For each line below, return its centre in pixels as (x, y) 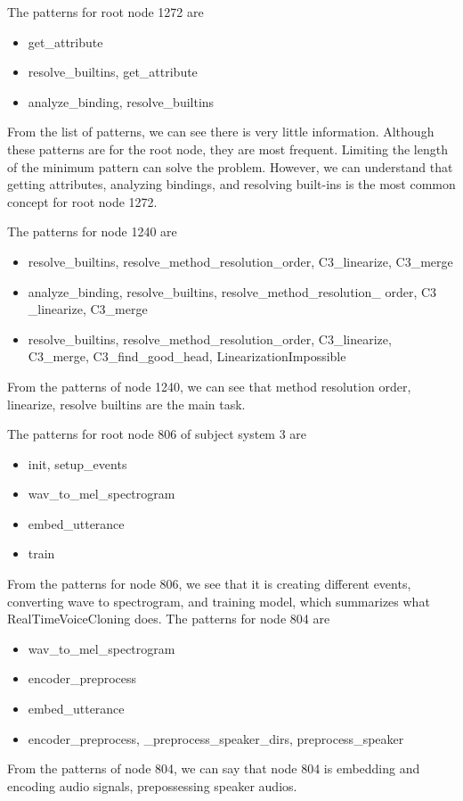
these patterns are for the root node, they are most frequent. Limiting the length (227, 149)
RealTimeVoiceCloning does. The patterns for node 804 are (169, 619)
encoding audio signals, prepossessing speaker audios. (152, 785)
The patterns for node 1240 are (92, 231)
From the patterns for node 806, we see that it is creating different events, (209, 584)
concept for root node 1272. (82, 201)
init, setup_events (77, 463)
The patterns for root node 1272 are (106, 12)
